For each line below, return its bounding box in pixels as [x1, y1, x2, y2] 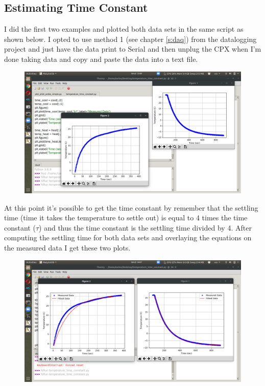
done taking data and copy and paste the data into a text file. [4, 53, 198, 64]
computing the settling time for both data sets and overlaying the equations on [4, 232, 252, 243]
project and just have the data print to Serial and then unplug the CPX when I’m [4, 43, 261, 54]
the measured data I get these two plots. [4, 242, 131, 253]
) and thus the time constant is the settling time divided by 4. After [39, 222, 252, 233]
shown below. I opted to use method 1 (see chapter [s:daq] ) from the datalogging [4, 33, 257, 44]
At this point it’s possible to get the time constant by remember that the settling [4, 202, 258, 213]
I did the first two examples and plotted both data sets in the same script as [4, 24, 244, 34]
